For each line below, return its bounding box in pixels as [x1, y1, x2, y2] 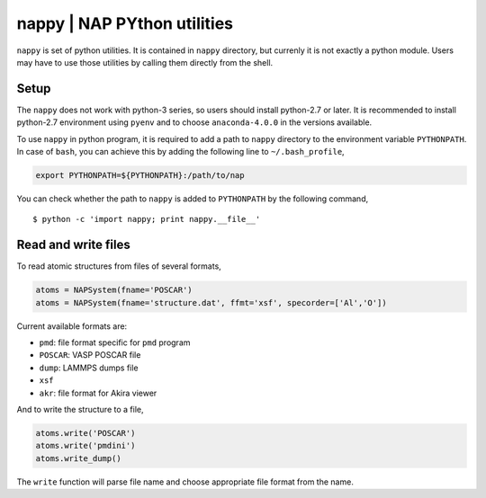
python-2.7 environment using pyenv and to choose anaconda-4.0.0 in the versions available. [16, 117, 373, 128]
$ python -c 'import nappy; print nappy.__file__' [32, 214, 261, 225]
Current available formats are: [16, 320, 128, 332]
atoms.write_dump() [35, 453, 121, 463]
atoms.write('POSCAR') [35, 428, 136, 438]
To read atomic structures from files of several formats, [16, 261, 222, 271]
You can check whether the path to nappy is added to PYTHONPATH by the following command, [16, 193, 369, 204]
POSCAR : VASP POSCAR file [39, 350, 141, 360]
